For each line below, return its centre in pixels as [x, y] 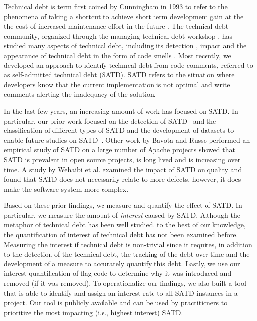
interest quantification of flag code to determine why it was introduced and [118, 273]
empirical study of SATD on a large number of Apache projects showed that [120, 150]
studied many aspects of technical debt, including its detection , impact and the [125, 45]
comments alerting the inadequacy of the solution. [80, 94]
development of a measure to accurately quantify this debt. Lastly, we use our [122, 263]
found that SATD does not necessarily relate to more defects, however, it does [123, 179]
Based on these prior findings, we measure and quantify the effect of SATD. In [123, 205]
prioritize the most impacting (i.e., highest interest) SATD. [94, 312]
